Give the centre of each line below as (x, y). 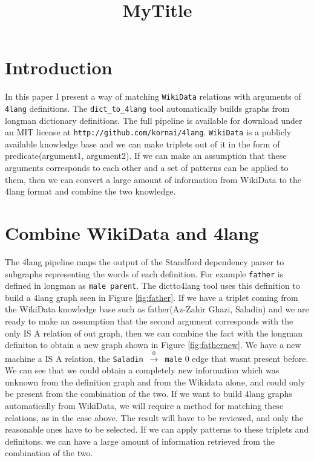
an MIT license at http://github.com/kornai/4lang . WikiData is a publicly (148, 132)
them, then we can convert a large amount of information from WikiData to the (153, 179)
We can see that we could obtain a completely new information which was (142, 370)
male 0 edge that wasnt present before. (237, 358)
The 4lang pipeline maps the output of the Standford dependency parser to (145, 261)
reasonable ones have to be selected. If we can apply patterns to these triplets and (157, 429)
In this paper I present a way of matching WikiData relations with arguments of (153, 96)
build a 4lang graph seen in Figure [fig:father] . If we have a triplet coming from (152, 297)
